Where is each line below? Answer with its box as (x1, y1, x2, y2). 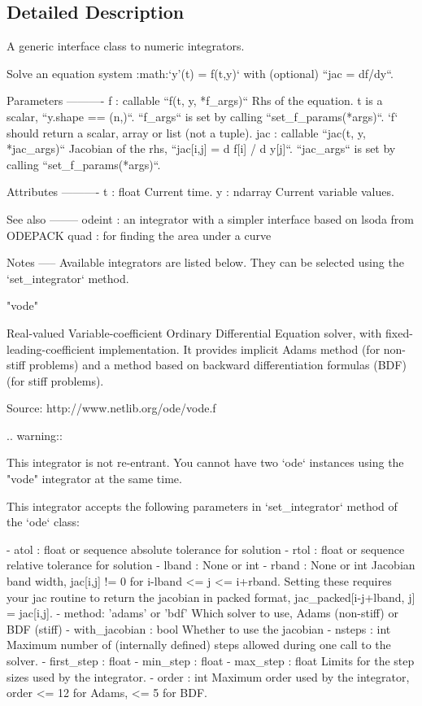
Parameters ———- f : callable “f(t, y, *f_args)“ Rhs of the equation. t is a (7, 92, 383, 109)
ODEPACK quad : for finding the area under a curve (7, 226, 272, 243)
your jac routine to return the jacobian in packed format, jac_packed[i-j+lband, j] (7, 588, 415, 605)
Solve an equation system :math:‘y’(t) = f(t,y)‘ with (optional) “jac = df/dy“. (7, 64, 394, 81)
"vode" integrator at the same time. (7, 470, 182, 487)
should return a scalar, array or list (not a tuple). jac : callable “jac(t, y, (7, 124, 366, 141)
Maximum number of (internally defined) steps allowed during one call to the (7, 636, 391, 653)
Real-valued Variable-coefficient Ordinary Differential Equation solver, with (7, 324, 382, 341)
